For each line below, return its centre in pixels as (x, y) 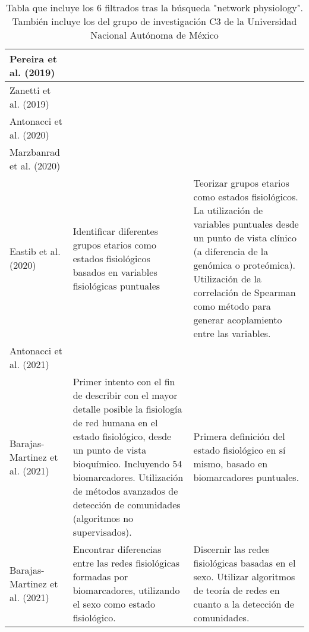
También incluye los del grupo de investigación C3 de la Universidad (154, 21)
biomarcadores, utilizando (126, 590)
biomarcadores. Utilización (128, 477)
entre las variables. (232, 333)
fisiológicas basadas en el (245, 563)
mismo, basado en (231, 463)
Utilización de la (227, 279)
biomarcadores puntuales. (246, 477)
